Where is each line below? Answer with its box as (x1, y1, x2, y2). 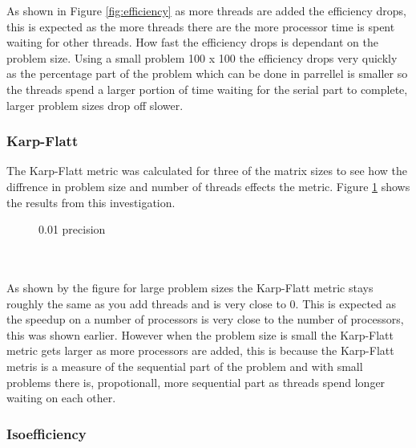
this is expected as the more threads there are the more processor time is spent (6, 18, 395, 35)
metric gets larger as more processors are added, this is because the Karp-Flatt (6, 342, 394, 359)
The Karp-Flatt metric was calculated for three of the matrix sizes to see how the (6, 162, 407, 179)
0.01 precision (38, 221, 106, 238)
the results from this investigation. (6, 193, 176, 210)
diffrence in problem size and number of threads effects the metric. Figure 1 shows (6, 177, 410, 194)
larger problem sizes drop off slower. (6, 96, 184, 113)
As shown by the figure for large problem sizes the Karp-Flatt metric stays (6, 279, 374, 295)
